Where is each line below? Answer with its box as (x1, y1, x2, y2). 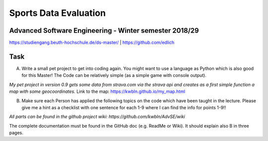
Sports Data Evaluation (9, 7, 106, 18)
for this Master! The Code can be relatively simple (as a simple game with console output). (21, 72, 207, 78)
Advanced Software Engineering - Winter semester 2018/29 (9, 26, 199, 35)
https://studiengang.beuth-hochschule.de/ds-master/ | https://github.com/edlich (9, 40, 175, 46)
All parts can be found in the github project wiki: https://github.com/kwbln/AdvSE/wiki (9, 114, 186, 120)
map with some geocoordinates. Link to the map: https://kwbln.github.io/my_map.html (9, 88, 186, 94)
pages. (9, 130, 23, 136)
